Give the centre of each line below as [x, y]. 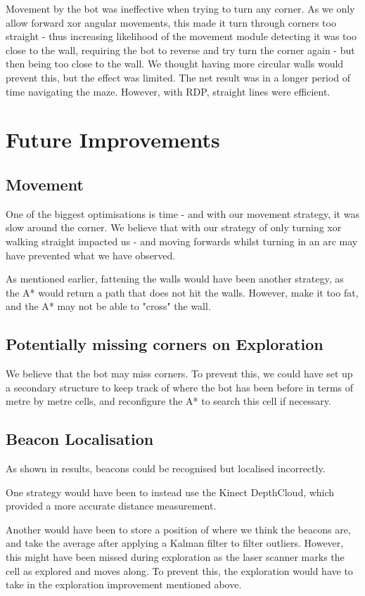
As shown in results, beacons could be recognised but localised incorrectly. [166, 468]
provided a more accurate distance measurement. [111, 506]
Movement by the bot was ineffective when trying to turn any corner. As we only [180, 8]
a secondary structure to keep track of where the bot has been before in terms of [180, 387]
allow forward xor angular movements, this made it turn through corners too [171, 22]
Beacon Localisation [80, 439]
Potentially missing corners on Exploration [165, 344]
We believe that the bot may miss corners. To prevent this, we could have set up [179, 374]
